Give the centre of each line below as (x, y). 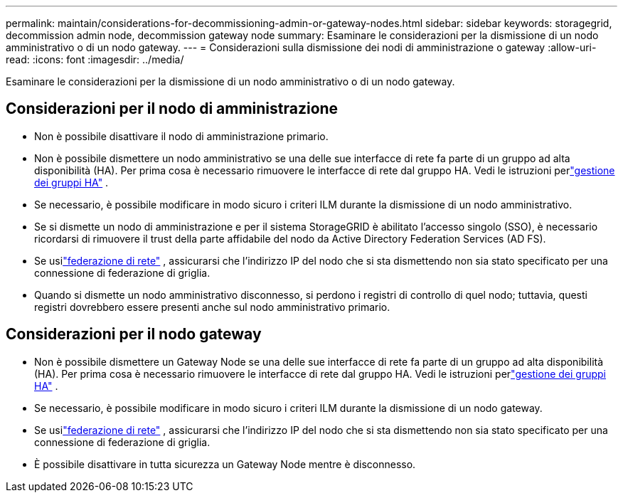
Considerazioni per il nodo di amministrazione (172, 109)
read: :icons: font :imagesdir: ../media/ (95, 59)
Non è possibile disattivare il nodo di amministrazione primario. (181, 136)
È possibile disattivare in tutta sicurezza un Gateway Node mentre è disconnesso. (225, 464)
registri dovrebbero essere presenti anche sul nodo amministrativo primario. (212, 307)
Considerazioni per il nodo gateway (134, 334)
